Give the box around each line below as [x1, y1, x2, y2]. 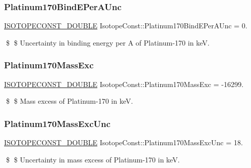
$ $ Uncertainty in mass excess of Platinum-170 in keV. [6, 154, 180, 164]
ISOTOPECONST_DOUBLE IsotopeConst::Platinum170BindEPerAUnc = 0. [4, 20, 247, 31]
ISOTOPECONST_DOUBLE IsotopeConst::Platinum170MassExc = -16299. [4, 78, 244, 89]
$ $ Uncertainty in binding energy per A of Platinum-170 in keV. [6, 37, 210, 48]
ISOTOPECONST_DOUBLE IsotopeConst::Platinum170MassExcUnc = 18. [4, 137, 243, 148]
